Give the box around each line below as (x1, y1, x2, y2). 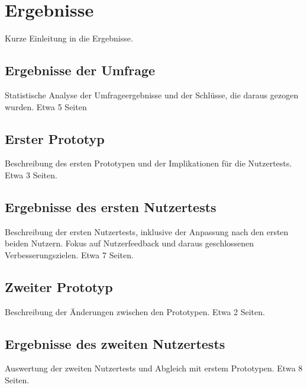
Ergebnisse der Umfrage (5, 61, 156, 79)
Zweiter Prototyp (5, 277, 113, 296)
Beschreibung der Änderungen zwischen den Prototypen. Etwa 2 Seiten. (5, 305, 265, 318)
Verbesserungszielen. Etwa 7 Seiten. (5, 248, 134, 261)
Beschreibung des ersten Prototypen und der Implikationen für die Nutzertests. (5, 157, 292, 169)
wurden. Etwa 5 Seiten (5, 100, 87, 113)
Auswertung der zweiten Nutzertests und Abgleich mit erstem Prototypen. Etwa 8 (5, 362, 303, 374)
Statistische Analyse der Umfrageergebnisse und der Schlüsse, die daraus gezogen (5, 88, 299, 101)
